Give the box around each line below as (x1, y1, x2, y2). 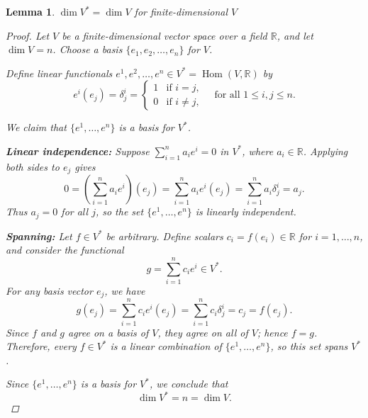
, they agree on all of (157, 324, 248, 339)
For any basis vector (6, 283, 93, 298)
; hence (257, 324, 288, 339)
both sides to (6, 159, 60, 174)
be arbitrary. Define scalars (106, 228, 223, 243)
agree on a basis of (67, 324, 149, 339)
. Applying (303, 143, 348, 158)
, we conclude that (149, 376, 228, 391)
